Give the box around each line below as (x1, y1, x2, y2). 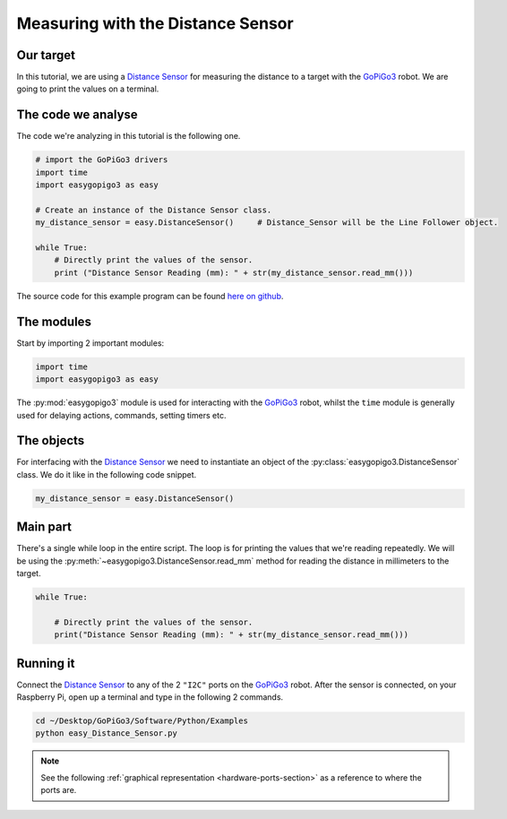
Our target (16, 47, 76, 63)
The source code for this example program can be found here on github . (16, 290, 284, 301)
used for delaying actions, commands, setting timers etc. (16, 409, 227, 420)
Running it (16, 655, 75, 671)
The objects (16, 433, 85, 448)
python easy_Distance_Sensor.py (35, 728, 178, 738)
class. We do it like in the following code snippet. (16, 469, 197, 479)
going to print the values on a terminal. (16, 83, 159, 94)
